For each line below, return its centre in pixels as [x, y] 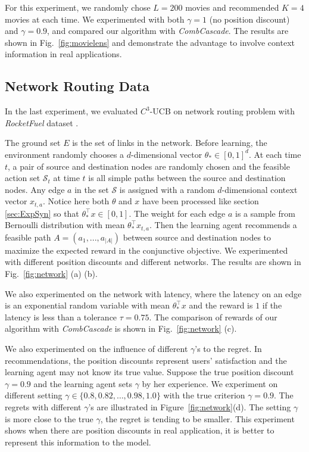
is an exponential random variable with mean [88, 305]
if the [272, 305]
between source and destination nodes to [197, 237]
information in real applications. [63, 54]
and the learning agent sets [83, 383]
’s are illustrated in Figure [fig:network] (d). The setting [190, 406]
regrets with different [43, 406]
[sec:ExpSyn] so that [42, 213]
